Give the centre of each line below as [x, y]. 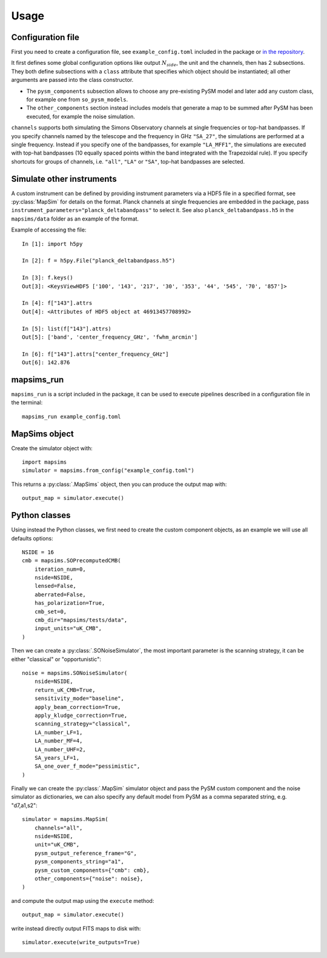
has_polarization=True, [70, 603]
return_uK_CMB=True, [65, 690]
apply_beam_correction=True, [78, 707]
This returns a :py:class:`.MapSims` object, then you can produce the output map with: [119, 484]
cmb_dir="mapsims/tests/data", [81, 620]
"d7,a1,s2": [24, 805]
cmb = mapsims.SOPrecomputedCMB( [71, 561]
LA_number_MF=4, [58, 741]
